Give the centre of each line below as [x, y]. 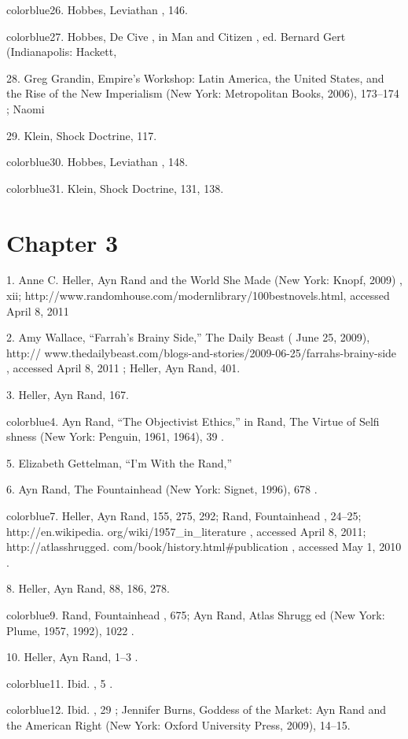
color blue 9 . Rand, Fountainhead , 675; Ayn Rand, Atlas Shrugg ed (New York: [196, 614]
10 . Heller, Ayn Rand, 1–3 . [72, 657]
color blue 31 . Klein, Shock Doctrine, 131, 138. [115, 188]
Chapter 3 [62, 242]
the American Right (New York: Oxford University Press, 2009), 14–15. [178, 724]
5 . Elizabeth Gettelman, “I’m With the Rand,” [119, 462]
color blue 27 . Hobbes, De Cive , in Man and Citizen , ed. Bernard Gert [176, 36]
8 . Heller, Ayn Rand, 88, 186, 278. [88, 588]
